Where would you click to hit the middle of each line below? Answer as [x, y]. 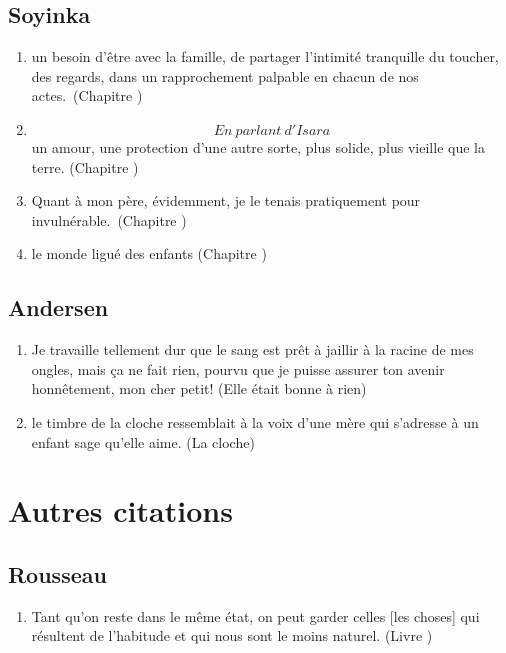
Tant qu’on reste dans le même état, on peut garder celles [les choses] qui [255, 615]
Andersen [58, 307]
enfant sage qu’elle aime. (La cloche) [143, 441]
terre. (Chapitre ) [85, 166]
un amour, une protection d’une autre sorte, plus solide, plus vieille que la [258, 146]
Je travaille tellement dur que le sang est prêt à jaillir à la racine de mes [252, 349]
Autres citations [120, 510]
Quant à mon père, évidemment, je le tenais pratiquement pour [226, 200]
